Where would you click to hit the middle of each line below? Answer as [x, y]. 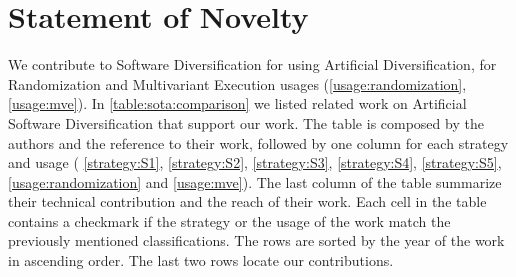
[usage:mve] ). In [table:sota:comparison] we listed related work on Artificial [237, 103]
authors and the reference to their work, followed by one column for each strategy [258, 142]
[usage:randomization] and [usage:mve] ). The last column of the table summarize [255, 181]
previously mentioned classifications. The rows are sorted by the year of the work [256, 240]
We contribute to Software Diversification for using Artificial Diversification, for [252, 64]
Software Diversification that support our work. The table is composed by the [246, 122]
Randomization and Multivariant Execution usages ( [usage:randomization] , [237, 83]
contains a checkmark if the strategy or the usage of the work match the [229, 220]
